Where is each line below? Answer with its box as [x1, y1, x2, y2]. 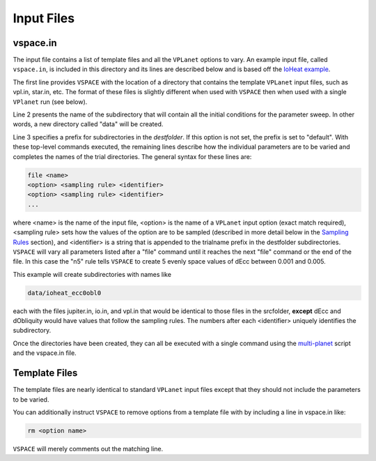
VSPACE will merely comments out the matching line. [13, 444, 164, 453]
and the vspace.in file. [13, 349, 77, 357]
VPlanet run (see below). [13, 98, 88, 106]
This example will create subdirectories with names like [13, 270, 172, 278]
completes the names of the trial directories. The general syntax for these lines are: [13, 152, 252, 160]
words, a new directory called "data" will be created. [13, 120, 164, 128]
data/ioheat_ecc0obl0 [27, 289, 102, 296]
